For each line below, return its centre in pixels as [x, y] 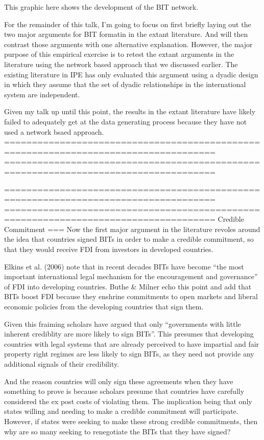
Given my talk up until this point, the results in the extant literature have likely [130, 111]
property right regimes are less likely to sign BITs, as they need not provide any [129, 354]
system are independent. [42, 94]
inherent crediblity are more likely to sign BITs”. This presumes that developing [129, 334]
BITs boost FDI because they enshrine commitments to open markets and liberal [131, 296]
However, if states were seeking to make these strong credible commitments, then [131, 421]
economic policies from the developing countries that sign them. [104, 307]
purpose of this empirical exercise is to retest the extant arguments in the [119, 54]
